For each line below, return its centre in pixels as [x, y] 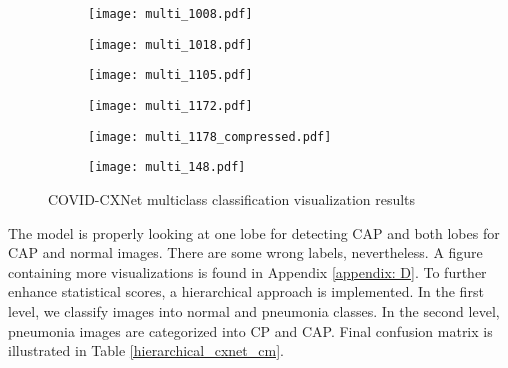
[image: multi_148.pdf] [167, 167]
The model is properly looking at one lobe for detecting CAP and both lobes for [254, 232]
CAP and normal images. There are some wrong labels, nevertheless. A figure [245, 252]
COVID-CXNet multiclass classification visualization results [232, 198]
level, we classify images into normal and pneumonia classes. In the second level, [254, 310]
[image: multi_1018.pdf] [170, 44]
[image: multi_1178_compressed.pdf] [210, 136]
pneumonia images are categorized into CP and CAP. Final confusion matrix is [250, 330]
